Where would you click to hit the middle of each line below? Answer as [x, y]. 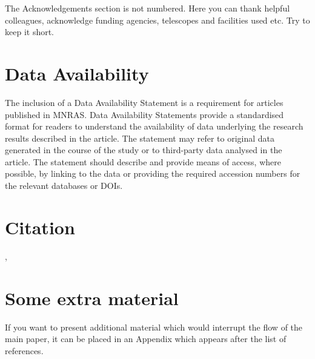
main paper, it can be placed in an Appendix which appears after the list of [146, 339]
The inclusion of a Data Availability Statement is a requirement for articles [144, 102]
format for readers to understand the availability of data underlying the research [154, 126]
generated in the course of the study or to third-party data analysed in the [144, 150]
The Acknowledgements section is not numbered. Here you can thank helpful [148, 8]
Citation [40, 227]
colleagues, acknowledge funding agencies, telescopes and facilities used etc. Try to [157, 20]
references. [24, 350]
